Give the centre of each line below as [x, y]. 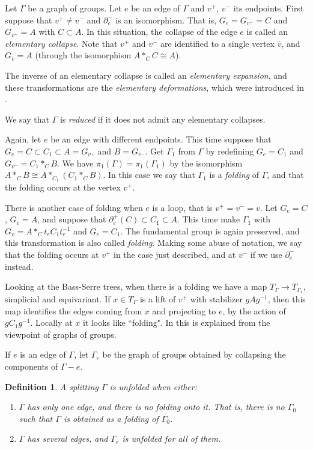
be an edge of [156, 8]
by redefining [230, 151]
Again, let [23, 139]
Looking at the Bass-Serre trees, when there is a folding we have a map [136, 286]
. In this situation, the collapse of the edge [159, 32]
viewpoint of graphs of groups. [61, 334]
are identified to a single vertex [217, 43]
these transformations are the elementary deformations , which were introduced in [154, 87]
